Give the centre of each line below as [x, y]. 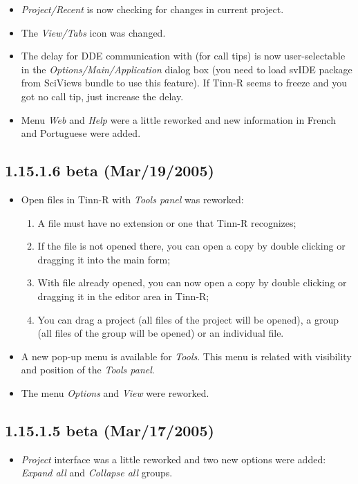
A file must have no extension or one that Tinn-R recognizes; [167, 222]
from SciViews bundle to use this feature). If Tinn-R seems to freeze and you [184, 83]
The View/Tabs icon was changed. [93, 32]
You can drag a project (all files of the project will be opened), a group [188, 319]
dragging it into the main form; [104, 259]
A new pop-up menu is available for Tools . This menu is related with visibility [186, 356]
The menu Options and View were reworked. [115, 392]
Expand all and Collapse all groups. [97, 473]
